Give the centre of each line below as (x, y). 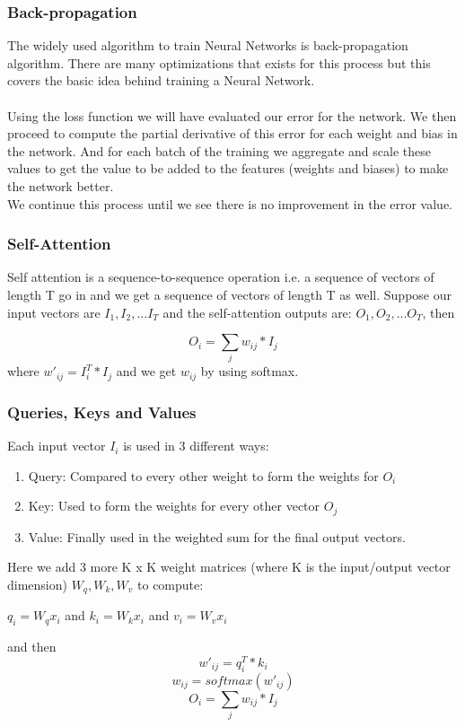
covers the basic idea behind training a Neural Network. (161, 80)
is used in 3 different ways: (196, 446)
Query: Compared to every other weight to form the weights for (203, 475)
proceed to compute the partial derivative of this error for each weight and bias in (232, 133)
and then (32, 647)
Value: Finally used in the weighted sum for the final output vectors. (217, 536)
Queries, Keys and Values (102, 412)
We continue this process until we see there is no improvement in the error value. (230, 203)
